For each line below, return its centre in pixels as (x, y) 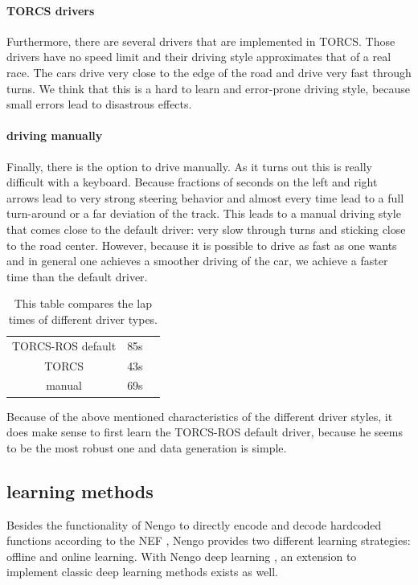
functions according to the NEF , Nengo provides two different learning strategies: (209, 540)
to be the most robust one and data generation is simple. (147, 447)
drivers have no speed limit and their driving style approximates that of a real (199, 57)
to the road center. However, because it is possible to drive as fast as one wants (202, 245)
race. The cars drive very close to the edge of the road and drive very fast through (209, 72)
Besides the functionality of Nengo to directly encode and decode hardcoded (194, 524)
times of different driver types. (83, 319)
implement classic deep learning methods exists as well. (143, 572)
